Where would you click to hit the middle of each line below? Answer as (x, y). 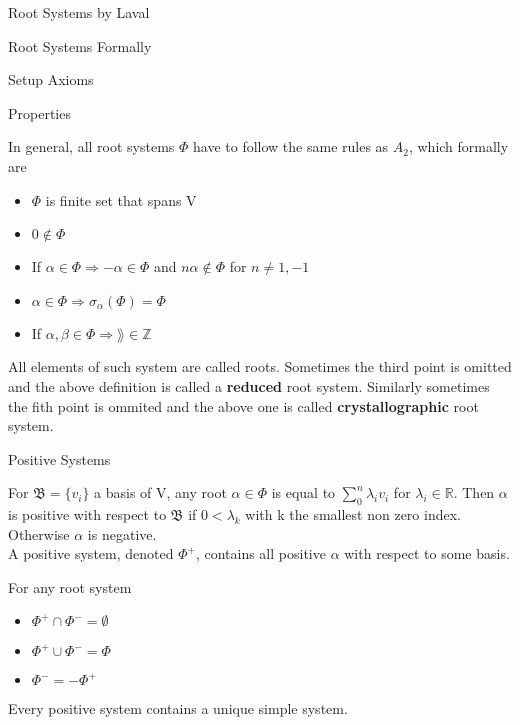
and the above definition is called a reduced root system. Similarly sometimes (249, 385)
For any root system (70, 586)
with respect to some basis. (427, 553)
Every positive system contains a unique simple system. (178, 708)
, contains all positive (260, 553)
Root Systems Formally (80, 45)
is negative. (122, 533)
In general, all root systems (91, 146)
